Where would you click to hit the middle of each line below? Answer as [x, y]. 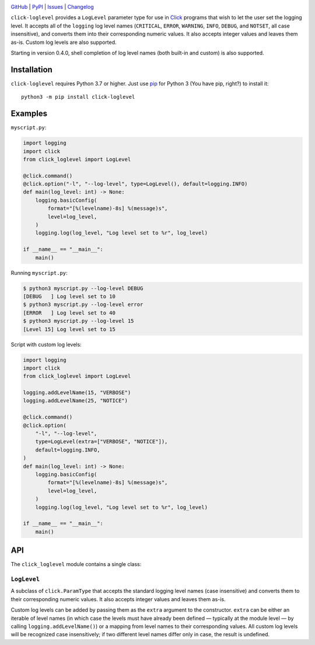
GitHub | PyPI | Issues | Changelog [52, 7]
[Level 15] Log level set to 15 [69, 329]
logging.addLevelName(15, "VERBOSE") [77, 393]
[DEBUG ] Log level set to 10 [69, 296]
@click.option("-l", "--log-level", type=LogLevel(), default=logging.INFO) [135, 184]
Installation [32, 69]
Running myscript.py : [39, 273]
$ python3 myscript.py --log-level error [83, 305]
